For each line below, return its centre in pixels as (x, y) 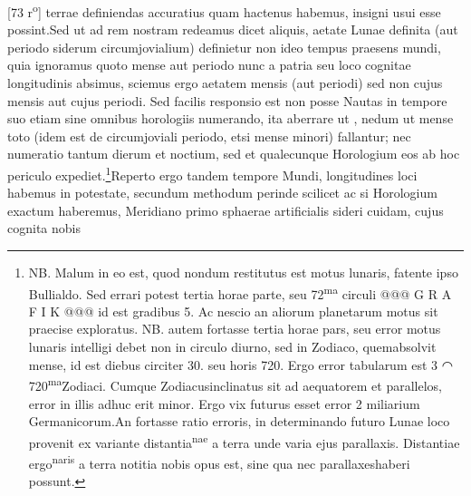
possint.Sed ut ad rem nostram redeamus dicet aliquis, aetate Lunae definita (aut (233, 29)
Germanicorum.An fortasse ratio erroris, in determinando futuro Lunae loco (239, 421)
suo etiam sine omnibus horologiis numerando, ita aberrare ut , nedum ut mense (231, 118)
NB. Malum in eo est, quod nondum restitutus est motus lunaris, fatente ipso (243, 272)
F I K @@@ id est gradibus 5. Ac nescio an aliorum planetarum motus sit (233, 311)
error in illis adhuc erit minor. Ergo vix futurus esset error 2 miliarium (224, 403)
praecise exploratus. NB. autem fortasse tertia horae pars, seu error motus (235, 329)
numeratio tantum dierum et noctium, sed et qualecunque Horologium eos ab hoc (234, 154)
